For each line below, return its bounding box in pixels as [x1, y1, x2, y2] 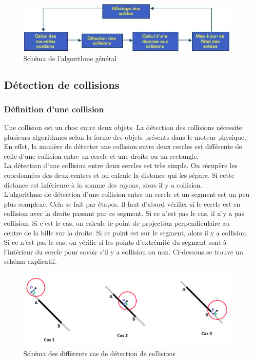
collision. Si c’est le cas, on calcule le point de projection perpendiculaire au [4, 217, 230, 228]
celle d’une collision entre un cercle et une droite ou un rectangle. [4, 150, 199, 161]
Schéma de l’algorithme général [23, 53, 117, 64]
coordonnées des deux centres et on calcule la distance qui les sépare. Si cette [4, 170, 234, 180]
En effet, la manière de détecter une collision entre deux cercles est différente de [4, 141, 242, 151]
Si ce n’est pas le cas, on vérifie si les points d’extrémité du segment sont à [4, 237, 227, 247]
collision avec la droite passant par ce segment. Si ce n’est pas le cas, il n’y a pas [4, 208, 244, 218]
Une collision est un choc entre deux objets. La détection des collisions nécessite [4, 122, 242, 132]
